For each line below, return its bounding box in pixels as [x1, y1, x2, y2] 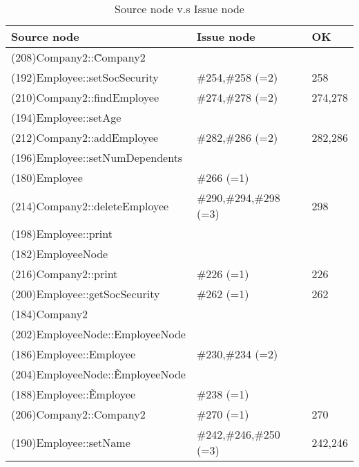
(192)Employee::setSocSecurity [11, 69, 159, 85]
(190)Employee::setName [11, 434, 130, 450]
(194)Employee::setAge [11, 109, 122, 125]
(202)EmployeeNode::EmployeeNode [11, 326, 186, 342]
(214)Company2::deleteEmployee [11, 197, 169, 214]
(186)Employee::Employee [11, 346, 136, 362]
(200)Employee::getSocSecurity [11, 286, 160, 302]
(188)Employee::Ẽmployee [11, 386, 136, 402]
